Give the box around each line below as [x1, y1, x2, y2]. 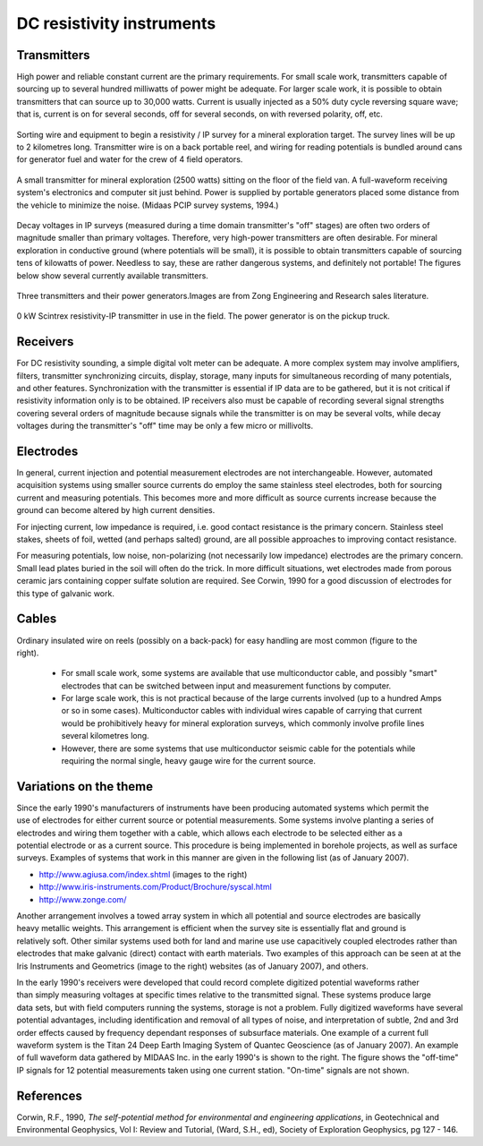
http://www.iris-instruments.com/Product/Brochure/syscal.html [38, 882, 272, 893]
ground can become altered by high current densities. [16, 505, 216, 516]
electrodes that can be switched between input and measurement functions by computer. [61, 680, 392, 691]
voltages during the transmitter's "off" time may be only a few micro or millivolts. [16, 421, 314, 432]
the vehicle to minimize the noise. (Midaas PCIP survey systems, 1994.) [16, 200, 279, 210]
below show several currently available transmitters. [16, 269, 209, 281]
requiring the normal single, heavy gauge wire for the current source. [61, 756, 317, 766]
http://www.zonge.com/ [38, 894, 127, 904]
